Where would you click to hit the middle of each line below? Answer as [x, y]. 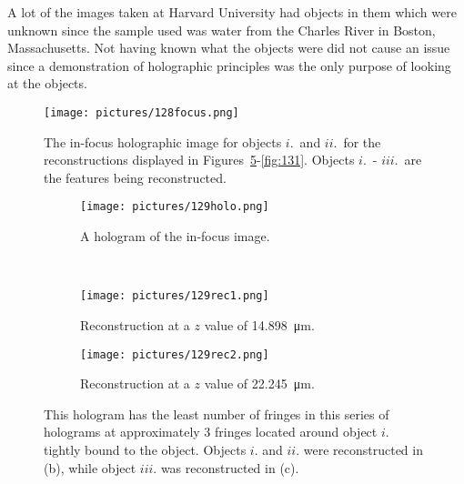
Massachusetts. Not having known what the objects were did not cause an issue [229, 48]
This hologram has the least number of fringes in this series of [217, 413]
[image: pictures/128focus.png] [141, 112]
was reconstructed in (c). [230, 467]
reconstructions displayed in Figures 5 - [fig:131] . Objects [199, 160]
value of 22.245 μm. [259, 383]
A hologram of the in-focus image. [175, 236]
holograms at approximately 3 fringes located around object [211, 432]
